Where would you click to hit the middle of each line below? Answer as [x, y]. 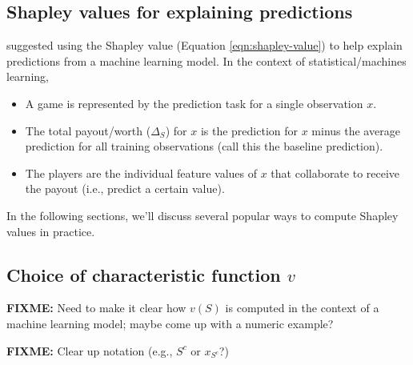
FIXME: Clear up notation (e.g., [90, 350]
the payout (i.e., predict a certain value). [125, 189]
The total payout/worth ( [88, 130]
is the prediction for [249, 130]
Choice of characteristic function [144, 274]
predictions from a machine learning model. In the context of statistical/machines [206, 60]
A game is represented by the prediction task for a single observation [194, 103]
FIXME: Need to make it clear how [96, 308]
